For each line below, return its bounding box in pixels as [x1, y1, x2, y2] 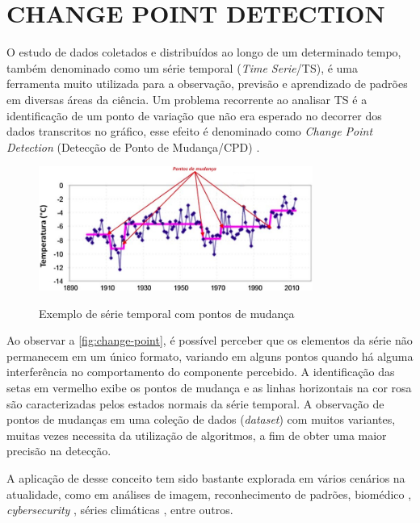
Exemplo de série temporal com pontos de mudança [39, 304, 295, 321]
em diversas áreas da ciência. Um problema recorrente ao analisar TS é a [6, 90, 367, 107]
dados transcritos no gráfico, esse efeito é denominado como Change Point [6, 123, 373, 140]
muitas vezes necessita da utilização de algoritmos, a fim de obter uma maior [6, 426, 387, 443]
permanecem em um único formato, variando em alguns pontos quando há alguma [6, 347, 414, 364]
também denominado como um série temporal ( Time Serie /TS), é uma [6, 59, 359, 76]
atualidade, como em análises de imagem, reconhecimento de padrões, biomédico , [6, 485, 412, 502]
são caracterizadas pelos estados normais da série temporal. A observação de [6, 395, 384, 412]
